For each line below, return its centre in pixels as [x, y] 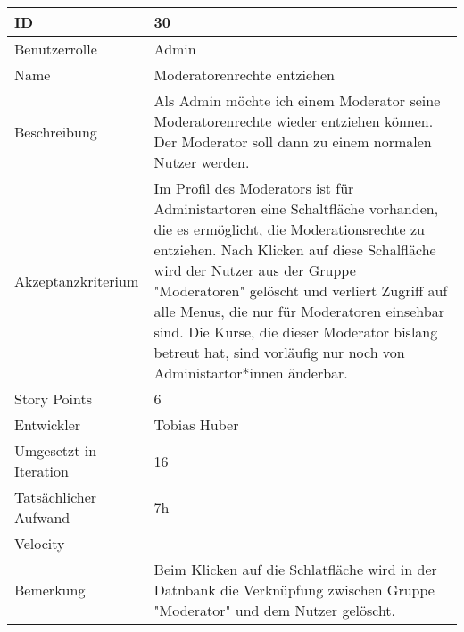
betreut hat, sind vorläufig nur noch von [279, 352]
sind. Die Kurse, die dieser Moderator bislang [296, 332]
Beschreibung [56, 131]
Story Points [54, 399]
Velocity [40, 543]
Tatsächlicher [56, 497]
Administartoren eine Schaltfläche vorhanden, [296, 208]
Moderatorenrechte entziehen [244, 75]
